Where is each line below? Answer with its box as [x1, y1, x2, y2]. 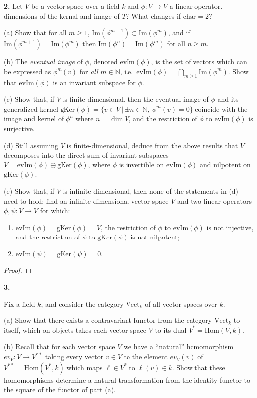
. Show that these [172, 362, 225, 372]
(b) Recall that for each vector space [4, 341, 115, 352]
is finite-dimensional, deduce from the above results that [66, 140, 238, 150]
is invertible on [119, 159, 164, 169]
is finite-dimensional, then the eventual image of [63, 94, 209, 104]
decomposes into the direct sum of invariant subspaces [4, 150, 169, 160]
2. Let [4, 1, 23, 11]
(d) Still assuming [4, 140, 59, 150]
